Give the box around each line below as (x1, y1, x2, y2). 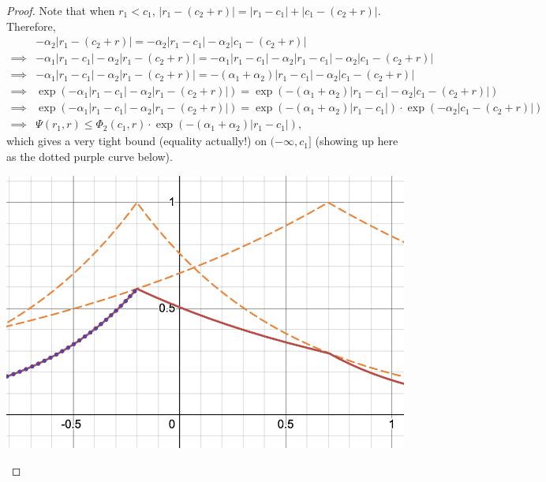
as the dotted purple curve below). (6, 148, 173, 164)
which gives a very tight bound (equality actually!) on (6, 133, 267, 149)
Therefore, (6, 17, 56, 34)
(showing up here (315, 133, 398, 149)
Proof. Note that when (6, 2, 115, 18)
